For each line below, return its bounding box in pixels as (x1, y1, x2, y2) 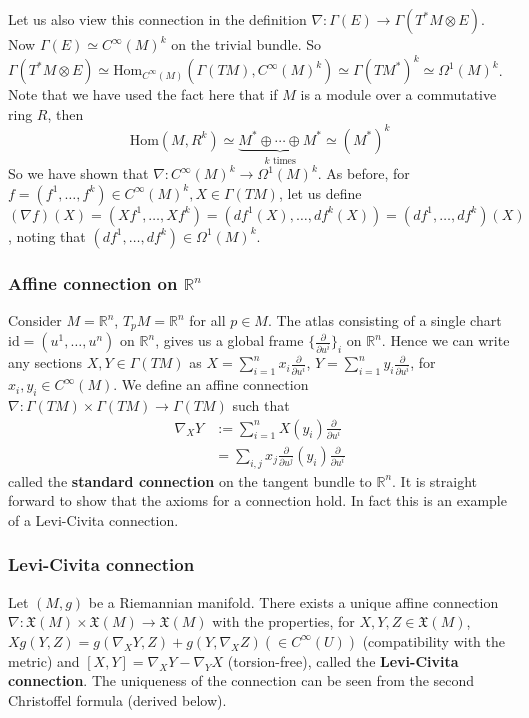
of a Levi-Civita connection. (8, 509, 179, 530)
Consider (8, 310, 62, 331)
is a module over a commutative (300, 84, 497, 105)
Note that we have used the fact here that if (8, 84, 278, 105)
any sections (8, 352, 83, 373)
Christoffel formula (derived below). (8, 689, 227, 710)
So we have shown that (8, 163, 149, 184)
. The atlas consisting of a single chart (267, 310, 502, 331)
